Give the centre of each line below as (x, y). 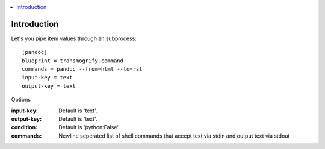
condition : (24, 127)
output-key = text (49, 86)
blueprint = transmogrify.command (73, 61)
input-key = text (47, 78)
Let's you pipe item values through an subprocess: (74, 38)
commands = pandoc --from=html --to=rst (82, 69)
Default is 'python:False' (89, 127)
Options (21, 100)
